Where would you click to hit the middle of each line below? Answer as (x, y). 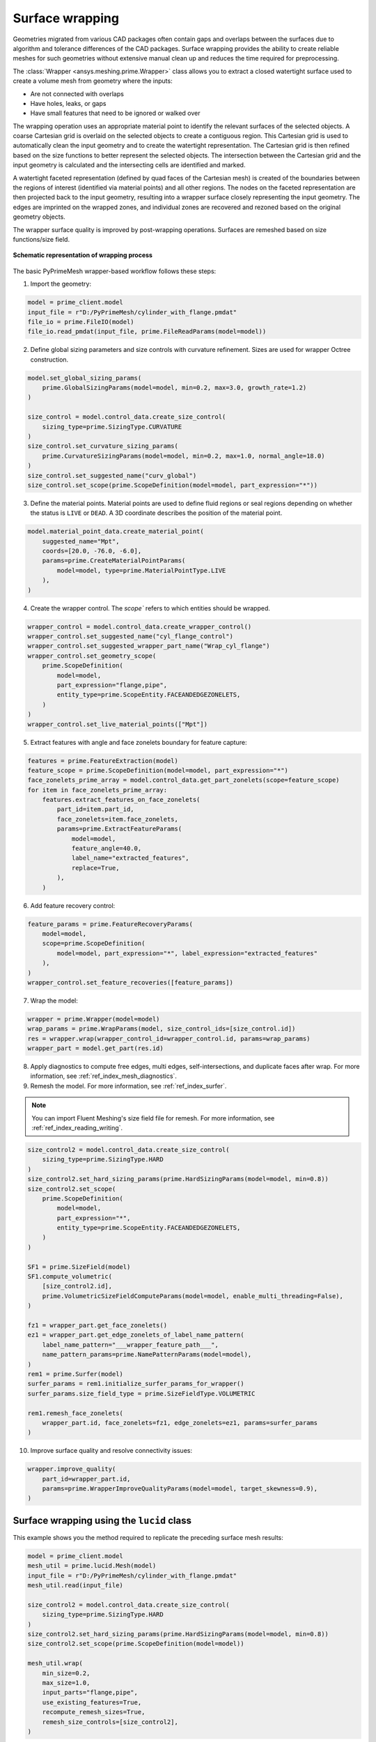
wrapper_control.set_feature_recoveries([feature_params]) (130, 982)
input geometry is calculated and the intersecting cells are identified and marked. (129, 165)
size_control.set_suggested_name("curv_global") (112, 475)
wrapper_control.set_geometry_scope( (92, 656)
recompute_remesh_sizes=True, (94, 1712)
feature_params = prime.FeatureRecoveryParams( (110, 924)
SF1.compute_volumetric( (70, 1277)
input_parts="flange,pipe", (90, 1693)
